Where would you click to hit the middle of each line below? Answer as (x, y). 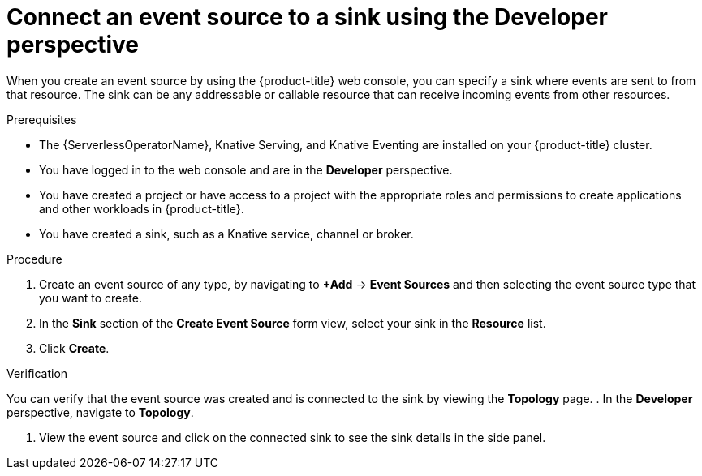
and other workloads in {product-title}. (142, 208)
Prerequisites (42, 119)
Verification (37, 373)
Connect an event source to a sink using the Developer (307, 17)
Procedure (34, 259)
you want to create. (90, 298)
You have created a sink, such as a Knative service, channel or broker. (226, 234)
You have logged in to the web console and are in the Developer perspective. (246, 169)
